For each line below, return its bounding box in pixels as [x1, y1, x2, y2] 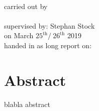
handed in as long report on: [4, 40, 92, 50]
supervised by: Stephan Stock [4, 20, 95, 31]
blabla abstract [4, 98, 50, 109]
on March [4, 30, 34, 41]
